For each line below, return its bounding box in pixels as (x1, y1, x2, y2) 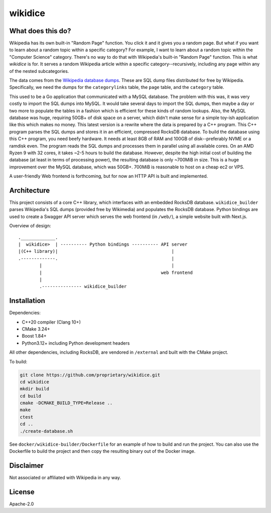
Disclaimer (9, 461, 44, 470)
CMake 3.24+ (22, 326, 50, 332)
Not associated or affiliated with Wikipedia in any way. (9, 474, 121, 480)
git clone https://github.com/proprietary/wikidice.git (20, 372, 161, 378)
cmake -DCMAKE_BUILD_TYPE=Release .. (20, 400, 113, 406)
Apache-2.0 (9, 500, 34, 507)
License (9, 487, 35, 496)
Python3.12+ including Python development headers (22, 340, 130, 346)
